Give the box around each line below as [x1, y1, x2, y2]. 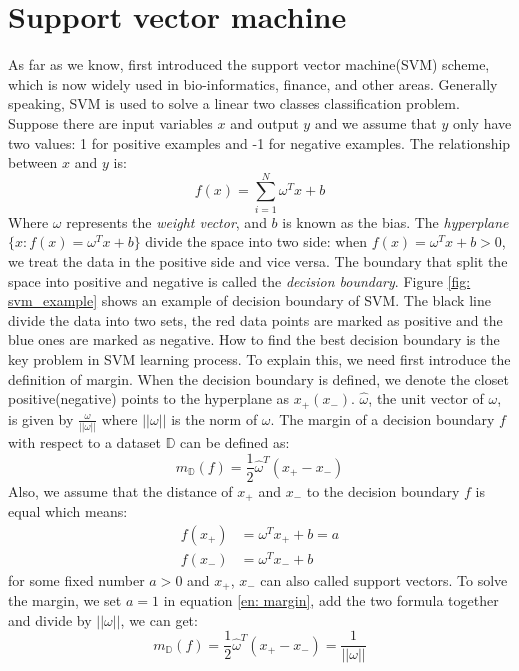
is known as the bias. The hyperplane [282, 211, 509, 232]
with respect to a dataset [8, 431, 162, 452]
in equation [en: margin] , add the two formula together [163, 590, 499, 611]
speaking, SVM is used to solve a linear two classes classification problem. [8, 93, 460, 114]
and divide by [8, 609, 92, 630]
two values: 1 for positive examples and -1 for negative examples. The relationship [8, 132, 511, 153]
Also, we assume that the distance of [8, 480, 233, 501]
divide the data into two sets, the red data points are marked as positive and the [8, 309, 503, 330]
